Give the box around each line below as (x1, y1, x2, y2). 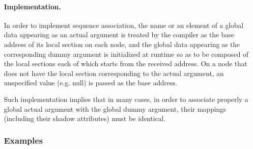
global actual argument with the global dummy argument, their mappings (4, 103, 226, 114)
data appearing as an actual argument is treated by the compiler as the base (4, 29, 234, 40)
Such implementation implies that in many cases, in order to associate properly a (4, 94, 249, 104)
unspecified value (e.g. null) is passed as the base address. (4, 77, 177, 88)
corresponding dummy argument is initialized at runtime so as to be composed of (4, 49, 249, 59)
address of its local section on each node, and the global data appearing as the (4, 39, 240, 49)
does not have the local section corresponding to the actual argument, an (4, 68, 224, 78)
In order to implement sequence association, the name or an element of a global (4, 20, 244, 30)
